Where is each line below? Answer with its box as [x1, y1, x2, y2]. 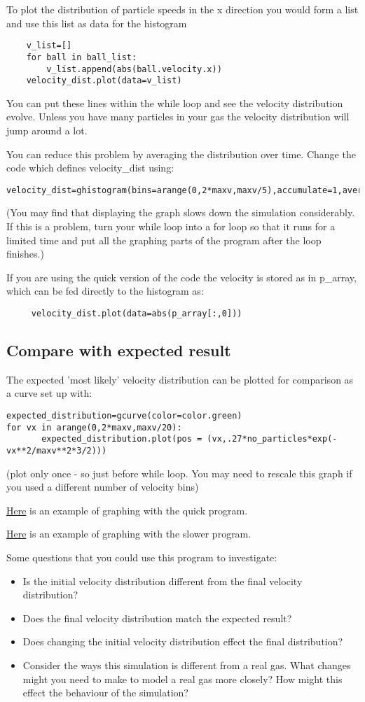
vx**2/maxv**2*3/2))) [6, 446, 107, 456]
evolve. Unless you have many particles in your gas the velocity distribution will [6, 109, 350, 124]
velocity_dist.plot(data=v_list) [26, 76, 182, 86]
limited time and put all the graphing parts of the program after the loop [6, 232, 322, 247]
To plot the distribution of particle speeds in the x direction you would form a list [6, 2, 359, 16]
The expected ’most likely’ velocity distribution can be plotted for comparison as [6, 372, 354, 386]
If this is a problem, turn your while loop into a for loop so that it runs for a [6, 219, 336, 234]
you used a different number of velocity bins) [6, 479, 199, 494]
